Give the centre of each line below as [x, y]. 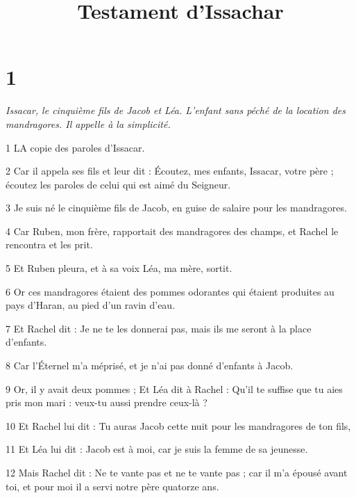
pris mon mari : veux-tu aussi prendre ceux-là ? [107, 402]
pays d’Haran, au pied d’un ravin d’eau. [91, 305]
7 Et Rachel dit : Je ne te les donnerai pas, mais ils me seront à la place [159, 328]
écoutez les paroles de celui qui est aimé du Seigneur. [118, 184]
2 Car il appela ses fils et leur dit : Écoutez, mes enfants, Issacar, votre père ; [170, 171]
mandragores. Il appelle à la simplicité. [88, 123]
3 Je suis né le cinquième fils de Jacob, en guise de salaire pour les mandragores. [176, 208]
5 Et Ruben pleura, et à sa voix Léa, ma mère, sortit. [119, 268]
